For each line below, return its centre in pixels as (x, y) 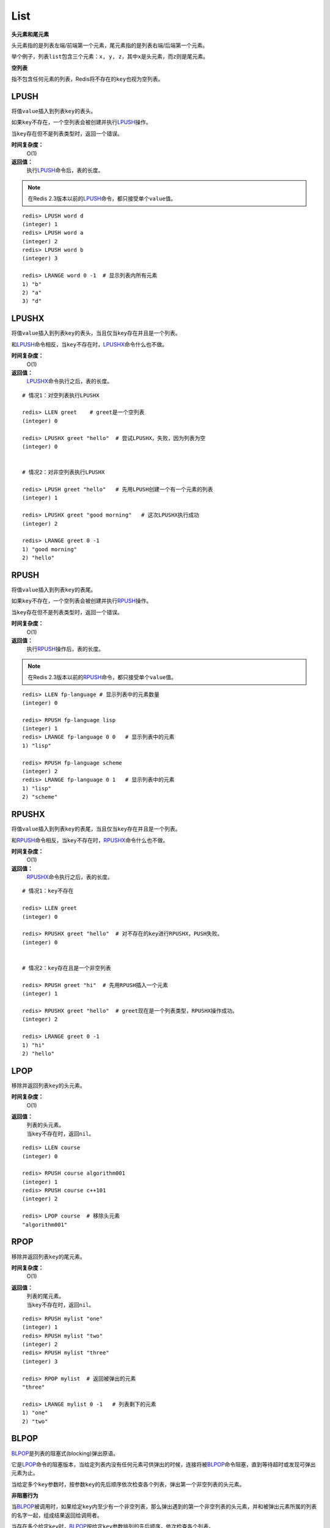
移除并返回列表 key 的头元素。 (48, 1085)
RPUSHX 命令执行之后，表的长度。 (70, 877)
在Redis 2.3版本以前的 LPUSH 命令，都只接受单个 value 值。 (102, 199)
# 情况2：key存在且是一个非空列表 (67, 968)
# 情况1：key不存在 (48, 891)
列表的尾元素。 (45, 1296)
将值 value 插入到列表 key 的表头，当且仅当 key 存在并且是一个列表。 (96, 333)
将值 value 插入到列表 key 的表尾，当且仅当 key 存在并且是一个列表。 (96, 829)
